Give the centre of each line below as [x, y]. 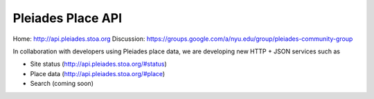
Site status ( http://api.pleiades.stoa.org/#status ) [99, 64]
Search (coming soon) [62, 84]
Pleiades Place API [68, 18]
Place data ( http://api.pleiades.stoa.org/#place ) [98, 73]
